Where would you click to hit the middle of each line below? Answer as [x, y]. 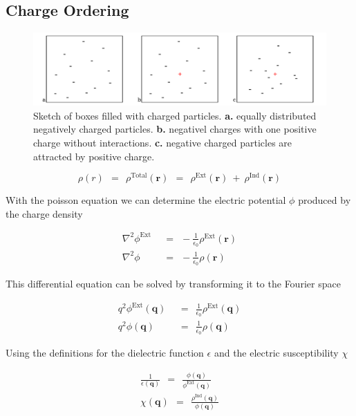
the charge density [44, 213]
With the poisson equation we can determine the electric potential [146, 200]
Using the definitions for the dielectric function [105, 353]
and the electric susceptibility [276, 353]
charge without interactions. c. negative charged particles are [163, 142]
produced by [325, 200]
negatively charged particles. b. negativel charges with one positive [175, 129]
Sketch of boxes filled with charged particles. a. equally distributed [175, 115]
